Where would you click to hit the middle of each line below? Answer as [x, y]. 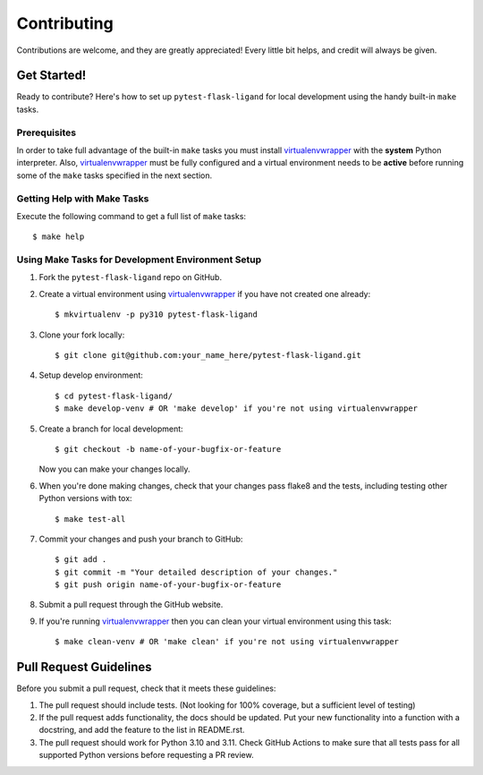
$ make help [59, 237]
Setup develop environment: [91, 375]
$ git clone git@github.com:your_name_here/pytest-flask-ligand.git [208, 355]
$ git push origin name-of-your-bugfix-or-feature [168, 585]
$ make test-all [90, 519]
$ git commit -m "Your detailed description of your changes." [196, 572]
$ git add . [81, 560]
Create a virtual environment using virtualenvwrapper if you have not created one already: [205, 294]
